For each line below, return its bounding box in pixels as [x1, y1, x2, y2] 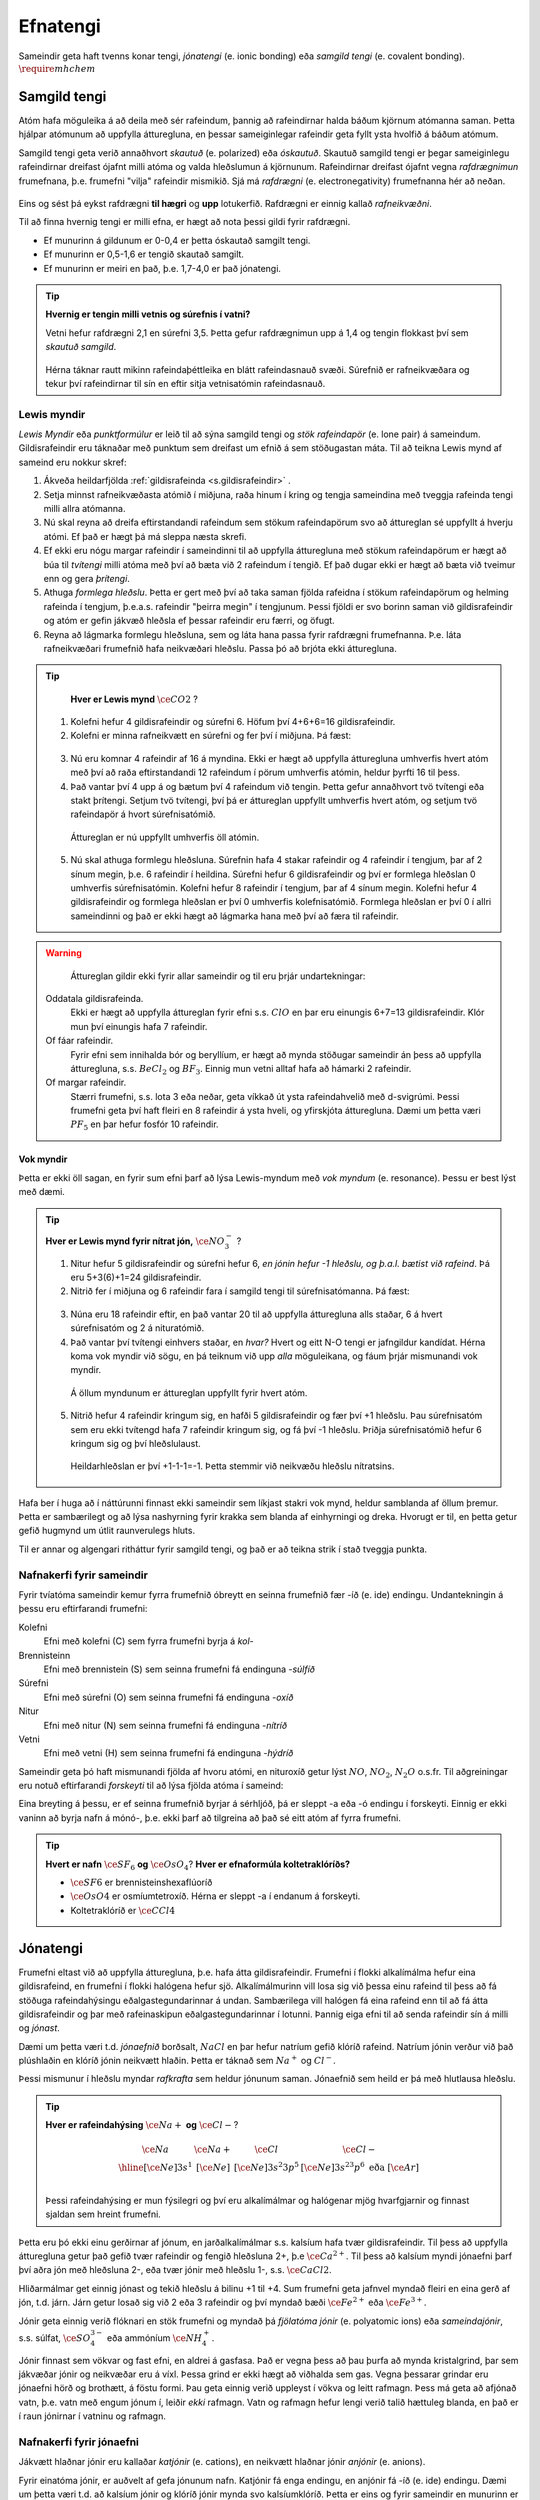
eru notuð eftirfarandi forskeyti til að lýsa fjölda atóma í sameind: [18, 1780, 284, 1792]
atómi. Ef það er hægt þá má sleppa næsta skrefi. [43, 530, 247, 542]
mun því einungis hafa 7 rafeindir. [70, 1020, 208, 1032]
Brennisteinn [18, 1649, 71, 1661]
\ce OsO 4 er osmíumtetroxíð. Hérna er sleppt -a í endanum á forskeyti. [70, 1890, 361, 1902]
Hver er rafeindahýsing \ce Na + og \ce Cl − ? [45, 2119, 239, 2131]
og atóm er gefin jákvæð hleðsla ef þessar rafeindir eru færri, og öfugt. [43, 615, 335, 627]
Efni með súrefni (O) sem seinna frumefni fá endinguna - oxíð [43, 1691, 294, 1703]
